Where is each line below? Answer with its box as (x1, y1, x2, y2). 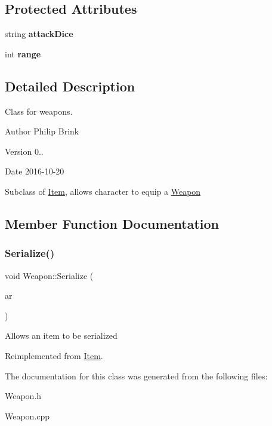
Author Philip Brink (5, 125, 79, 137)
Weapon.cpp (5, 409, 50, 422)
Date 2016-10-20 (5, 165, 64, 177)
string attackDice (5, 27, 73, 40)
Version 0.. (5, 145, 44, 157)
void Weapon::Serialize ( (5, 269, 94, 281)
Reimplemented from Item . (5, 349, 103, 361)
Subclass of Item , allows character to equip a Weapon (5, 185, 201, 197)
